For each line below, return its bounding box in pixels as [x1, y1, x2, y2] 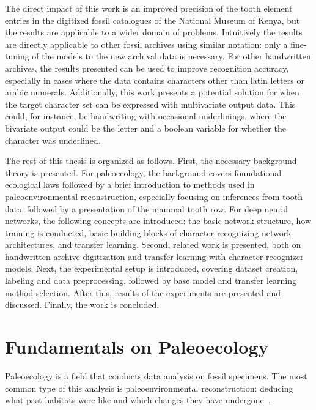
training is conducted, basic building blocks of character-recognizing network [5, 226, 292, 239]
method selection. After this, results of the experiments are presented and [5, 286, 281, 299]
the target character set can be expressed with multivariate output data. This [5, 97, 296, 110]
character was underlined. [5, 133, 101, 146]
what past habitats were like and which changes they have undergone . [5, 393, 271, 406]
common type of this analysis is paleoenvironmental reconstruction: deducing [5, 381, 293, 394]
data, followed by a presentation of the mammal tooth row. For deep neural [5, 202, 288, 215]
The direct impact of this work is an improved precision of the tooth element [5, 2, 293, 14]
